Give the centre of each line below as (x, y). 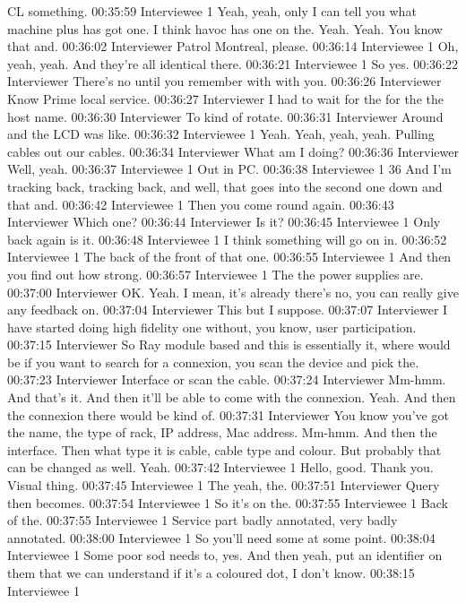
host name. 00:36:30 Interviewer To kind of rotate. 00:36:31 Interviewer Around (225, 116)
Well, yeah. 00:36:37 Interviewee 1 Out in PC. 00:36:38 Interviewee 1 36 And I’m (229, 169)
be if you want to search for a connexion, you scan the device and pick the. (213, 362)
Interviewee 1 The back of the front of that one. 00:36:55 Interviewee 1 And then (229, 257)
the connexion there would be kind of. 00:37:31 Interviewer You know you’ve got (228, 414)
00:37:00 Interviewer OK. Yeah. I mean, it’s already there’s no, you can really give (233, 292)
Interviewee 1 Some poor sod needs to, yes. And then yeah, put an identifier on (225, 555)
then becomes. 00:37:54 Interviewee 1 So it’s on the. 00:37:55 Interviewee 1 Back (228, 502)
